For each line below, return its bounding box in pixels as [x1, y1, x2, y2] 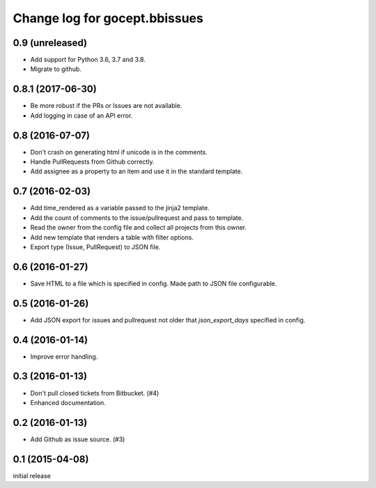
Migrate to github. [30, 65, 81, 73]
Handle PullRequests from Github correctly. [30, 157, 155, 166]
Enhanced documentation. [30, 398, 106, 407]
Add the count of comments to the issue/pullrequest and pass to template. [30, 213, 244, 222]
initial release [13, 471, 52, 480]
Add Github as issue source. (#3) [30, 435, 125, 443]
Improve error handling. [30, 352, 98, 361]
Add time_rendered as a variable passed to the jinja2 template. [30, 204, 210, 212]
